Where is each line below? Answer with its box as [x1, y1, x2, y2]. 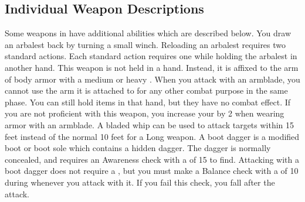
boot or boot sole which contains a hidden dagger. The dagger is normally [5, 142, 271, 154]
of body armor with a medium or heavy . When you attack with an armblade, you [5, 73, 300, 85]
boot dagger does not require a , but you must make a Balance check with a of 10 [5, 165, 299, 177]
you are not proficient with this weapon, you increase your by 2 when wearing [5, 107, 284, 119]
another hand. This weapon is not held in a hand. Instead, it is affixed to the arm [5, 61, 299, 73]
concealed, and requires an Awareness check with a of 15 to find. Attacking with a [5, 153, 299, 165]
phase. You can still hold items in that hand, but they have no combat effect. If [5, 95, 291, 108]
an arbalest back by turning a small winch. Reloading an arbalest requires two [5, 38, 286, 50]
